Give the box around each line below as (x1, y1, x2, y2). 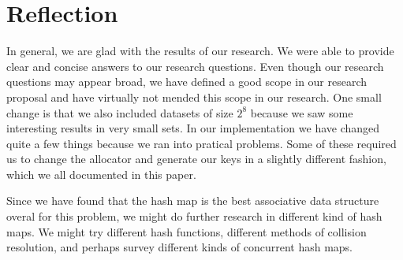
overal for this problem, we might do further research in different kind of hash (6, 208, 382, 225)
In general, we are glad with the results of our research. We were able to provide (6, 43, 394, 59)
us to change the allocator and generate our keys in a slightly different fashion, (6, 150, 386, 167)
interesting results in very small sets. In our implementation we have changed (6, 120, 380, 136)
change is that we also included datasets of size (6, 104, 233, 121)
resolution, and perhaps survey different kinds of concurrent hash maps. (6, 239, 353, 255)
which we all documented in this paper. (6, 165, 196, 182)
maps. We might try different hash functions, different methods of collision (6, 223, 367, 240)
